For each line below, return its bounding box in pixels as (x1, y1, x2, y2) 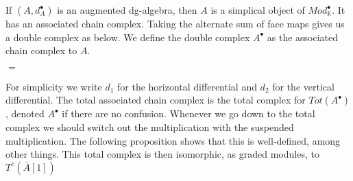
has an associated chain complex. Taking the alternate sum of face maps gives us (5, 16, 345, 30)
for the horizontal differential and (117, 79, 257, 93)
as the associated (267, 29, 339, 44)
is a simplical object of (210, 3, 305, 16)
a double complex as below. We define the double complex (5, 29, 250, 44)
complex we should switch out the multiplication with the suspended (5, 119, 294, 134)
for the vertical (272, 79, 334, 93)
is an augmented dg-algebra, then (57, 3, 197, 16)
